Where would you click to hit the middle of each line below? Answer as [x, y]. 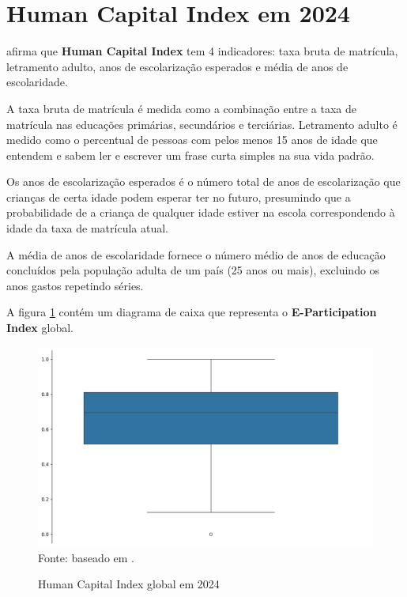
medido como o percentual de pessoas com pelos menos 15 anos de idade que [192, 140]
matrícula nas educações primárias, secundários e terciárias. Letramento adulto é [202, 124]
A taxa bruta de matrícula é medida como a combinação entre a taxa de [182, 108]
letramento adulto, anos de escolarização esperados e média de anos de [177, 66]
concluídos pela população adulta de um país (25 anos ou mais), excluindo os [193, 270]
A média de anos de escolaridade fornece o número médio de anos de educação [196, 254]
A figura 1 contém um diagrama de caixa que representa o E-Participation [192, 312]
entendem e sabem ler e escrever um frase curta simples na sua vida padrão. [190, 155]
